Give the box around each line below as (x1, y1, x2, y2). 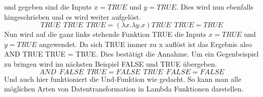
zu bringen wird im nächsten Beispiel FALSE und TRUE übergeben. (4, 58, 217, 69)
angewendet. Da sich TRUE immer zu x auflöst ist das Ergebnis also (39, 38, 252, 49)
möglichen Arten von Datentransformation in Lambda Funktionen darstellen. (4, 83, 244, 94)
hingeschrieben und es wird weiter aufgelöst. (4, 11, 141, 22)
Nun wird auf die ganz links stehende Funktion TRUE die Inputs (4, 29, 206, 39)
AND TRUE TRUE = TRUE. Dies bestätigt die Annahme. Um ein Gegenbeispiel (4, 48, 259, 59)
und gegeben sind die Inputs (4, 2, 92, 12)
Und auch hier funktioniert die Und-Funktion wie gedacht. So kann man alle (4, 73, 242, 84)
